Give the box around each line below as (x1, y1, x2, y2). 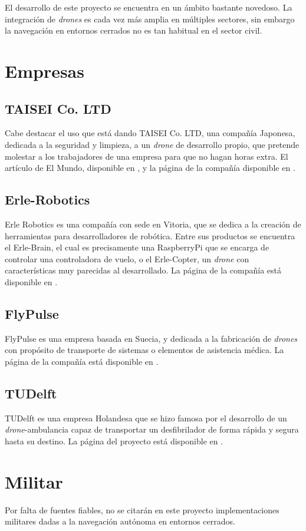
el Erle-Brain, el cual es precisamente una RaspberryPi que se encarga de (5, 241, 269, 253)
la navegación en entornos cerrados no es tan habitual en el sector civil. (5, 24, 262, 37)
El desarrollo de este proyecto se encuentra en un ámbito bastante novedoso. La (5, 1, 292, 13)
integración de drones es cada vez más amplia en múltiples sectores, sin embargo (5, 12, 295, 25)
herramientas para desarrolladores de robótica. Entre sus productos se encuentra (5, 229, 295, 242)
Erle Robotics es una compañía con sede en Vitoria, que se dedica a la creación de (5, 217, 301, 230)
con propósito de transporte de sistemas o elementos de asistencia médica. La (5, 344, 284, 356)
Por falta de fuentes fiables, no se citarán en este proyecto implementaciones (5, 503, 279, 516)
